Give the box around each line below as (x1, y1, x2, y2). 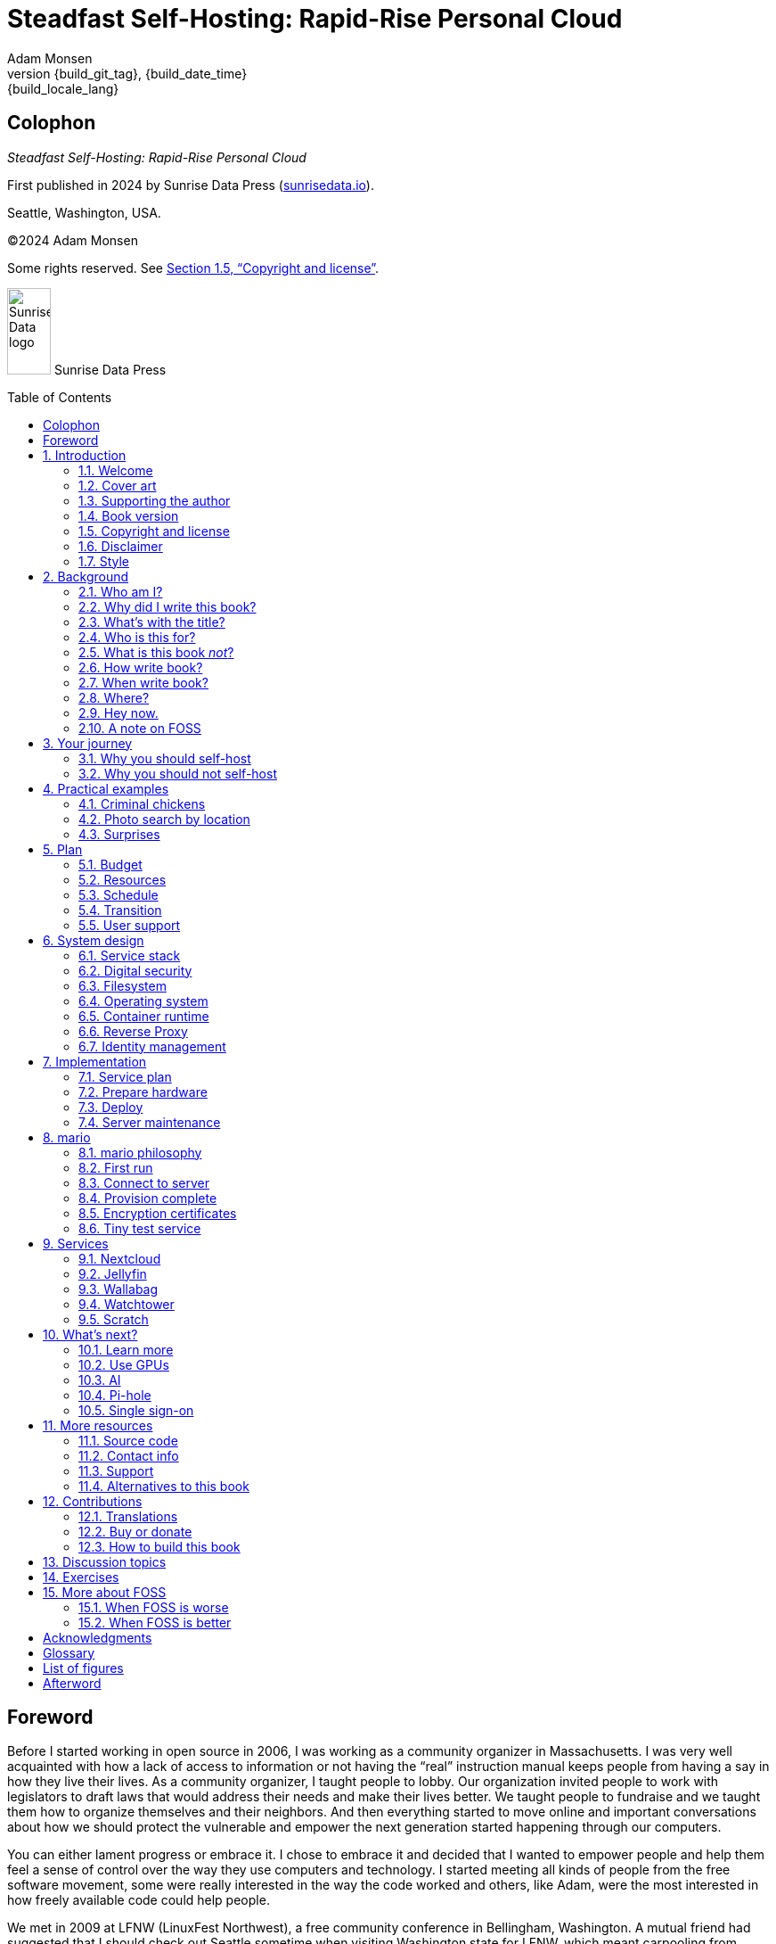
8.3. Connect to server (78, 1174, 209, 1190)
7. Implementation (43, 1053, 147, 1069)
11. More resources (43, 1417, 153, 1433)
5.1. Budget (78, 856, 143, 872)
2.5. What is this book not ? (78, 644, 234, 660)
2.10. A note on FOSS (78, 720, 201, 736)
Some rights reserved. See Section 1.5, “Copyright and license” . (7, 259, 380, 276)
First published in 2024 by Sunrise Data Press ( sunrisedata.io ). (7, 177, 374, 193)
